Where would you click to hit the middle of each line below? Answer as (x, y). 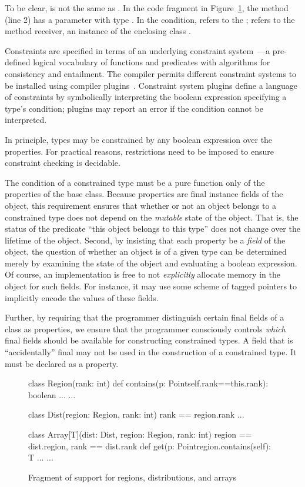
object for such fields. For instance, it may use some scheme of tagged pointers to (151, 286)
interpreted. (26, 120)
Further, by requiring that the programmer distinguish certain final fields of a (145, 317)
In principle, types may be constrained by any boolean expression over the (139, 139)
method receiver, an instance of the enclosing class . (98, 31)
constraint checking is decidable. (63, 163)
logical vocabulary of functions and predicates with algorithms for (152, 62)
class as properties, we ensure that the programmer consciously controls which (145, 328)
